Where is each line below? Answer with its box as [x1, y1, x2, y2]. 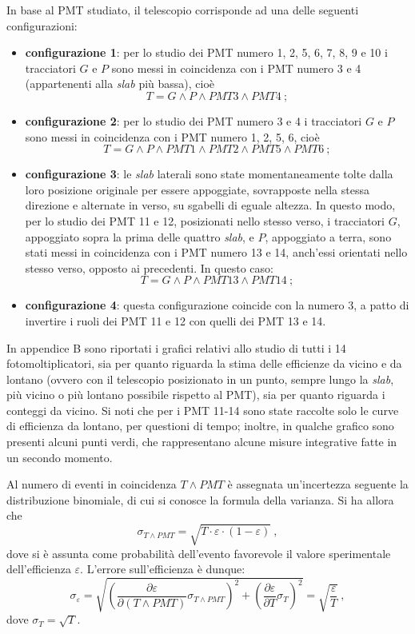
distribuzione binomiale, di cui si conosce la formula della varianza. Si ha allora [6, 491, 394, 508]
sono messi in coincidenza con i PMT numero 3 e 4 [111, 59, 361, 76]
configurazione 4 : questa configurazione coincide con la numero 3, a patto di [25, 297, 409, 313]
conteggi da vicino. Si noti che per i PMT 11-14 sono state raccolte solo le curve [6, 401, 399, 418]
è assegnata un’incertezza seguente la [227, 476, 409, 492]
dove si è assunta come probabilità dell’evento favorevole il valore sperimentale [6, 544, 391, 561]
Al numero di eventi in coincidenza [6, 476, 177, 492]
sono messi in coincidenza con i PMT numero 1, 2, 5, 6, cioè [25, 128, 320, 145]
